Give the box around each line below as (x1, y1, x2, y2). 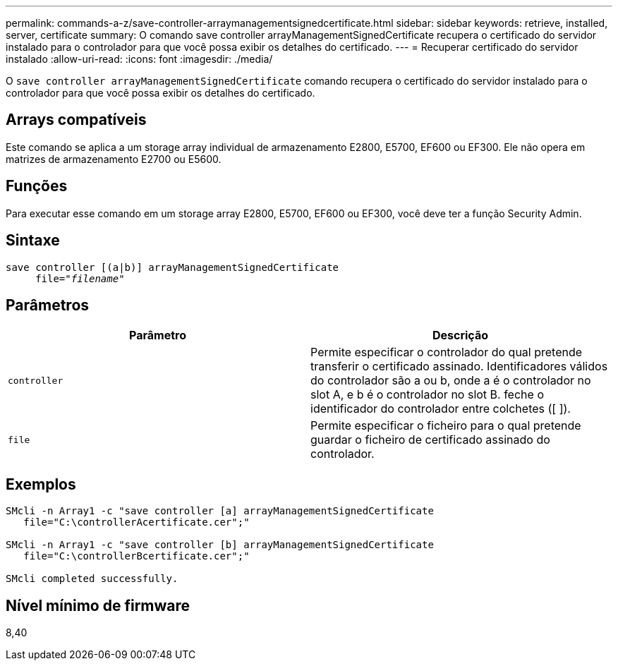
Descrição (432, 328, 489, 343)
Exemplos (6, 475, 76, 493)
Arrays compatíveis (6, 111, 147, 129)
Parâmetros (6, 296, 90, 314)
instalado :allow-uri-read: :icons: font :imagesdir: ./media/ (6, 53, 273, 65)
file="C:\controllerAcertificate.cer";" (23, 516, 250, 528)
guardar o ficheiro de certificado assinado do (310, 432, 550, 447)
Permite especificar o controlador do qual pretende (310, 345, 583, 360)
